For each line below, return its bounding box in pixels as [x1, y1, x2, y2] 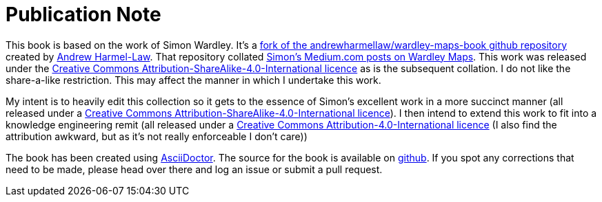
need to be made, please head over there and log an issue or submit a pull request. [6, 163, 383, 175]
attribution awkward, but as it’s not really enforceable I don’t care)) [6, 130, 308, 142]
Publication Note [6, 3, 161, 26]
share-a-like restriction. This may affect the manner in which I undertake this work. [6, 74, 381, 86]
